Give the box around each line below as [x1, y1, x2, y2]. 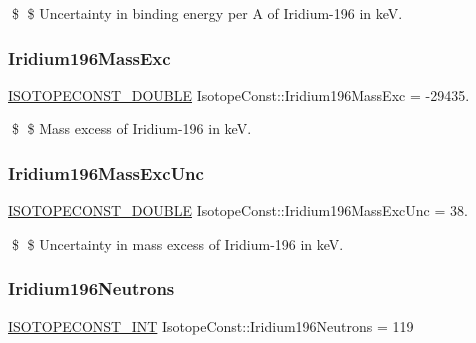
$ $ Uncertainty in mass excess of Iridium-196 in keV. [11, 233, 344, 254]
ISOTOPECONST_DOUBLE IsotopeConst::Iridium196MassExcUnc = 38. [8, 200, 468, 221]
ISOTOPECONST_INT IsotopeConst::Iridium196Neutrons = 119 [8, 315, 414, 336]
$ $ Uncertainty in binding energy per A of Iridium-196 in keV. [11, 3, 403, 23]
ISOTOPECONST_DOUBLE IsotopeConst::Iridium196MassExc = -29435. [8, 84, 470, 105]
